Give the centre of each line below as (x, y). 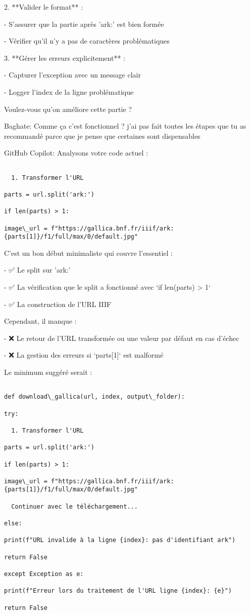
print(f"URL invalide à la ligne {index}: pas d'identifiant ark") (120, 540)
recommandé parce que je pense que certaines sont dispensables (102, 136)
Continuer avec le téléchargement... (74, 506)
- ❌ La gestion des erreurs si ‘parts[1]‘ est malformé (84, 355)
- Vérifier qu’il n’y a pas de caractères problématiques (87, 41)
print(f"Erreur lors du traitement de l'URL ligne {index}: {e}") (118, 591)
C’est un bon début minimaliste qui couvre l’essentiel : (89, 253)
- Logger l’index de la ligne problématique (69, 91)
